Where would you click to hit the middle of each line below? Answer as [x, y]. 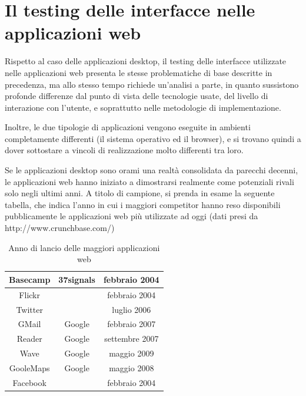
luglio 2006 [132, 309]
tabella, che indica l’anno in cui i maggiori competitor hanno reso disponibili [143, 204]
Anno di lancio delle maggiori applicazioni [84, 247]
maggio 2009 [132, 353]
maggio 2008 [132, 367]
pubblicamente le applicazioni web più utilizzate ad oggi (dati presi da [132, 216]
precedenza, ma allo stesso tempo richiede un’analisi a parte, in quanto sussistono [152, 84]
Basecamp [30, 279]
